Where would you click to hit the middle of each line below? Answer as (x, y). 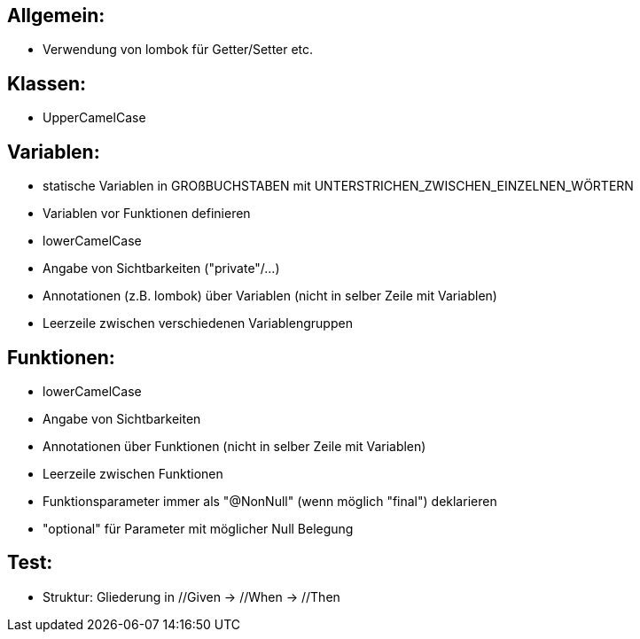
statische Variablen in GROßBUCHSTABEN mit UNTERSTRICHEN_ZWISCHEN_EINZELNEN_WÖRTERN (338, 186)
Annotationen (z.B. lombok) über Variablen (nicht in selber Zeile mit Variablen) (270, 296)
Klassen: (47, 83)
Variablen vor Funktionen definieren (147, 214)
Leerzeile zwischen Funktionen (133, 473)
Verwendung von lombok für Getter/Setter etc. (178, 50)
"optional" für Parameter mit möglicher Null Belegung (198, 528)
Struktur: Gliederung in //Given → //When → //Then (191, 596)
